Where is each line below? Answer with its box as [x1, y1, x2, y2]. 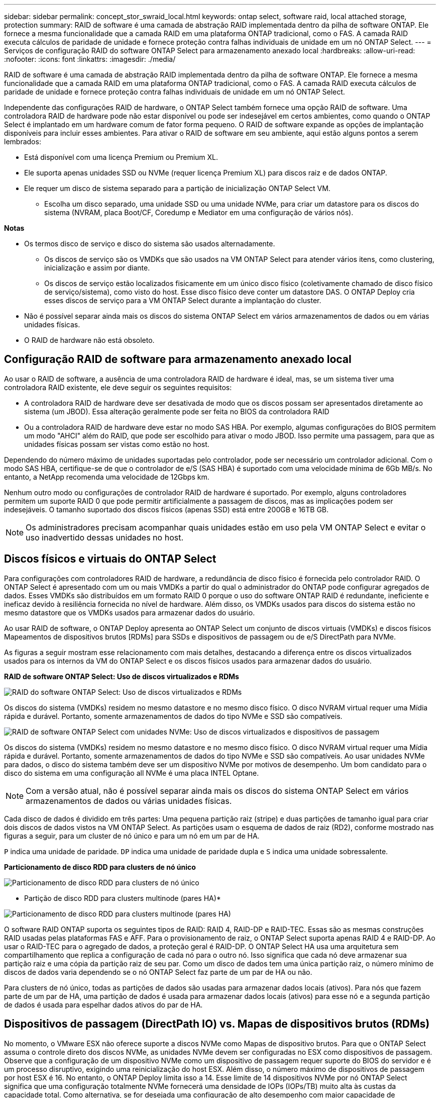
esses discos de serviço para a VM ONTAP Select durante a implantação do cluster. [44, 296, 321, 305]
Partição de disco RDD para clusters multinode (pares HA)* [24, 893, 221, 902]
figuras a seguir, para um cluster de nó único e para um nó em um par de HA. [4, 831, 260, 840]
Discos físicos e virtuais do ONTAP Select [4, 553, 216, 566]
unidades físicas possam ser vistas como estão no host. [24, 439, 209, 448]
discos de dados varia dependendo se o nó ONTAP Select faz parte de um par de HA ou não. [4, 967, 312, 976]
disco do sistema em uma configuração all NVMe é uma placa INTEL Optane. [4, 768, 259, 777]
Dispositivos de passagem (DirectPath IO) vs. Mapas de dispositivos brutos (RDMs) [4, 1018, 430, 1031]
